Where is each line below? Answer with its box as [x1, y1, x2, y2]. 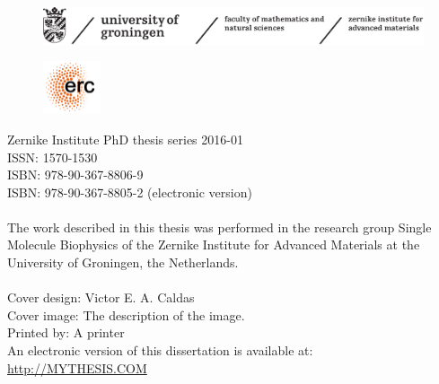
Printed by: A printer [7, 323, 125, 342]
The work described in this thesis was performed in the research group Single [7, 217, 432, 236]
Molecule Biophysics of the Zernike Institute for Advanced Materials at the [7, 235, 420, 254]
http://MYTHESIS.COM [7, 358, 147, 377]
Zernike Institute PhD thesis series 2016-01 [7, 129, 243, 148]
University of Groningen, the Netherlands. [7, 253, 239, 272]
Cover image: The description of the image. [7, 305, 245, 324]
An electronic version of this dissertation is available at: [7, 341, 313, 360]
